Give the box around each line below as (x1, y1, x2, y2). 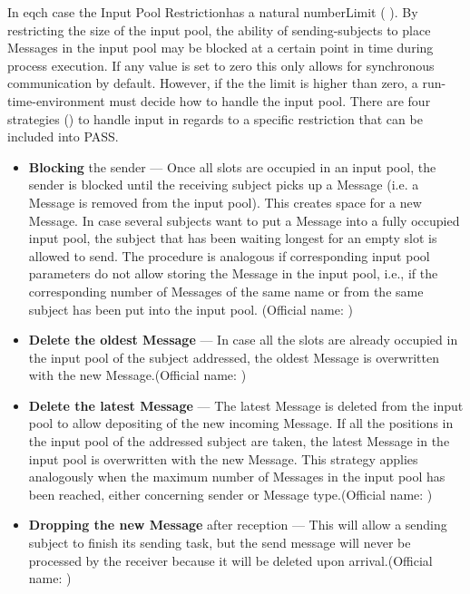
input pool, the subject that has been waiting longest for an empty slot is (28, 229, 437, 248)
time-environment (7, 91, 105, 110)
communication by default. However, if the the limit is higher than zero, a (7, 73, 418, 93)
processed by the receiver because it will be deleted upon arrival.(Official (28, 550, 433, 570)
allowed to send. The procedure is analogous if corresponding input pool (28, 246, 430, 265)
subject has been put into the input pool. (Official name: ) (28, 299, 353, 318)
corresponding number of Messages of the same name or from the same (28, 281, 424, 300)
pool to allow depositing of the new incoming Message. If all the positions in (28, 414, 454, 433)
